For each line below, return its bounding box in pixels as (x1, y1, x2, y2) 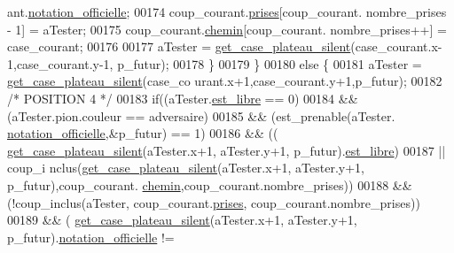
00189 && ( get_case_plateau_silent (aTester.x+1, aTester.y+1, (7, 211, 357, 229)
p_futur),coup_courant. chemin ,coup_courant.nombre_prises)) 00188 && (7, 175, 412, 194)
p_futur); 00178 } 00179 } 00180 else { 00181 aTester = (117, 54, 422, 73)
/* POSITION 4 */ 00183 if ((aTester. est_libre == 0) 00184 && (7, 88, 358, 107)
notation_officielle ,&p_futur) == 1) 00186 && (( (7, 124, 278, 142)
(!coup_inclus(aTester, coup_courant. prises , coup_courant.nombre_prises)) (7, 193, 420, 211)
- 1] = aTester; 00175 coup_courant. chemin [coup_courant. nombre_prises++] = (7, 19, 447, 38)
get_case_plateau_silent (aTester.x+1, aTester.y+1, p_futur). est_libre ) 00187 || (7, 141, 446, 159)
